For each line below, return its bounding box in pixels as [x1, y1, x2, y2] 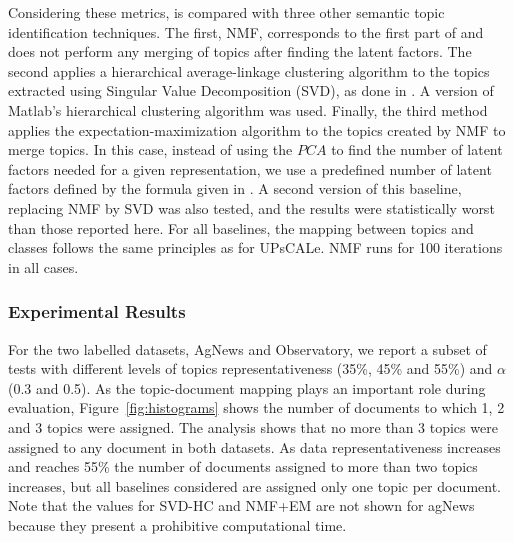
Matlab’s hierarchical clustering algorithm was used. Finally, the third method [8, 99, 488, 120]
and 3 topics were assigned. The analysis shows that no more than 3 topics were [8, 416, 498, 437]
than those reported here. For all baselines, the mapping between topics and [8, 217, 474, 238]
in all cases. [8, 256, 79, 277]
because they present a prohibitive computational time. [8, 514, 347, 535]
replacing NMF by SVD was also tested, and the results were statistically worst [8, 197, 495, 218]
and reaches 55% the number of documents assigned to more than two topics [8, 456, 478, 477]
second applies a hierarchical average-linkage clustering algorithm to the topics [8, 60, 490, 81]
